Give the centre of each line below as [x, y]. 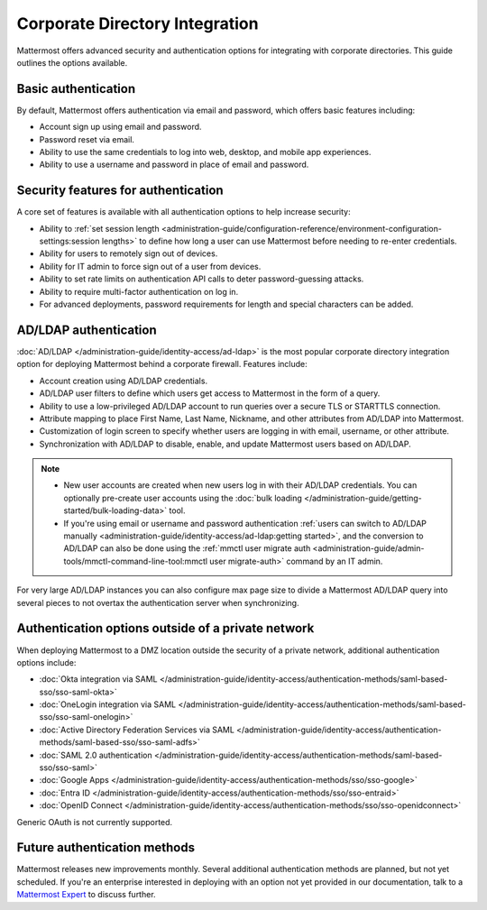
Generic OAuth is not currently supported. [95, 822]
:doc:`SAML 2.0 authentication [96, 755]
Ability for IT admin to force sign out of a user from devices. [150, 266]
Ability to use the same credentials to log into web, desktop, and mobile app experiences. [205, 152]
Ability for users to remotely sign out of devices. [129, 253]
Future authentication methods [106, 848]
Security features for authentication [120, 191]
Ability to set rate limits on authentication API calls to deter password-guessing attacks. [202, 279]
